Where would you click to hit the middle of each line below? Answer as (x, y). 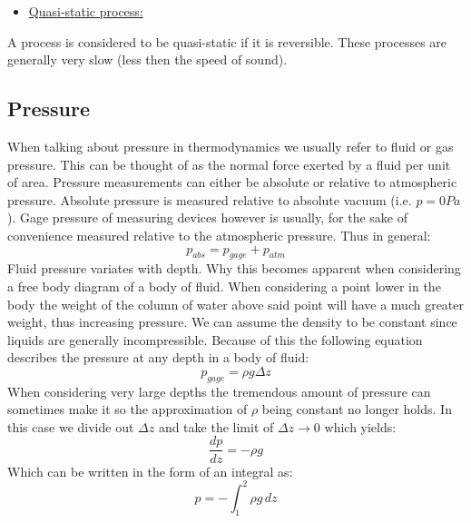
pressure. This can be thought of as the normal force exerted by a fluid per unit (229, 164)
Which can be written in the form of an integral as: (150, 471)
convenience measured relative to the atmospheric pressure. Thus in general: (219, 235)
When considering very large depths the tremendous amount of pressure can (219, 391)
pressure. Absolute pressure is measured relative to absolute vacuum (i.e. (210, 199)
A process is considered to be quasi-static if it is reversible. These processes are (227, 41)
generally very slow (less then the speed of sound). (147, 59)
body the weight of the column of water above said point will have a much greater (236, 304)
